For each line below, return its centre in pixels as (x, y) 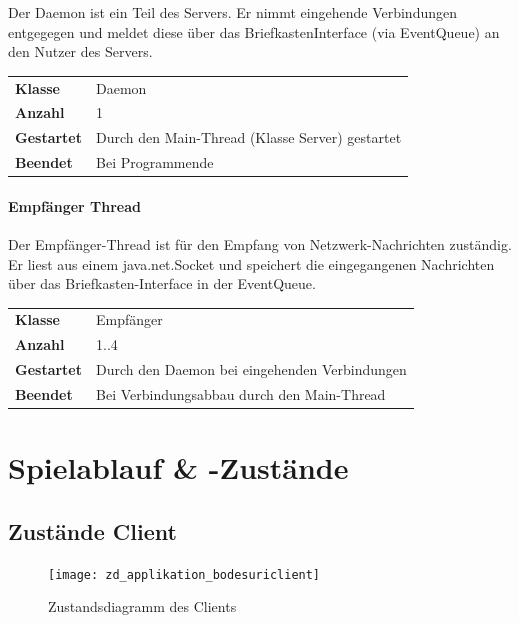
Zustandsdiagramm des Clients (142, 606)
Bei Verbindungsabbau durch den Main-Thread (241, 394)
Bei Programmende (155, 162)
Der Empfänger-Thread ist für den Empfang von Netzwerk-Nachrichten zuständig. (260, 243)
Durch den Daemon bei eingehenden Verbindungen (251, 369)
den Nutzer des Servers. (80, 51)
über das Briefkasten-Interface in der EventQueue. (162, 283)
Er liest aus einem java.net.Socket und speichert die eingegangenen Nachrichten (251, 263)
